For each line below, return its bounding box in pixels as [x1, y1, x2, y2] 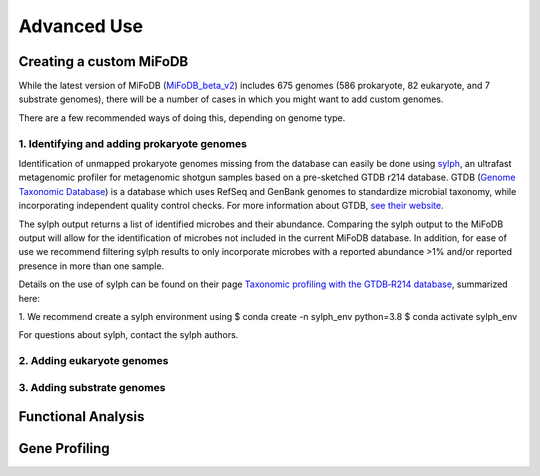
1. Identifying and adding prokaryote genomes [18, 136, 247, 150]
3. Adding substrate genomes [18, 380, 166, 394]
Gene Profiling [18, 440, 110, 457]
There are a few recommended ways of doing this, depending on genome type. [18, 111, 346, 124]
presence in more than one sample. [18, 260, 165, 272]
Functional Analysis [18, 408, 145, 425]
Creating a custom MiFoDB [18, 53, 189, 70]
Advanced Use [18, 15, 144, 37]
